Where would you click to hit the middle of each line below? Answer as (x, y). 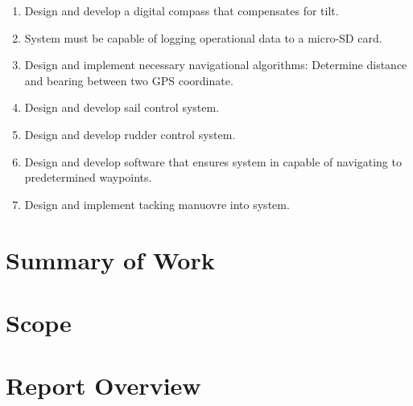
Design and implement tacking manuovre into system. (157, 204)
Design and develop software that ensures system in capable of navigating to (213, 161)
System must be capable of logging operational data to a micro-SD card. (203, 37)
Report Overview (103, 385)
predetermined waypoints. (88, 177)
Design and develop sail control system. (122, 107)
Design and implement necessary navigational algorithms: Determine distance (216, 65)
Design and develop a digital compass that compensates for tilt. (182, 10)
